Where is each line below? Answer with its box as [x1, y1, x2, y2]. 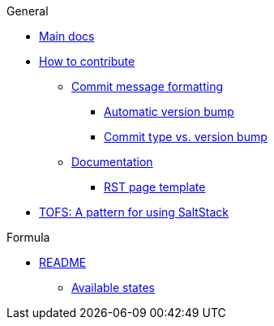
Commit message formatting [71, 79, 223, 93]
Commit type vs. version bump [104, 130, 268, 144]
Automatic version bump [104, 105, 234, 118]
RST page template [104, 180, 206, 194]
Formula [6, 230, 50, 244]
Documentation [71, 155, 153, 169]
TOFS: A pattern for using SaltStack [39, 205, 229, 219]
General [6, 4, 49, 18]
